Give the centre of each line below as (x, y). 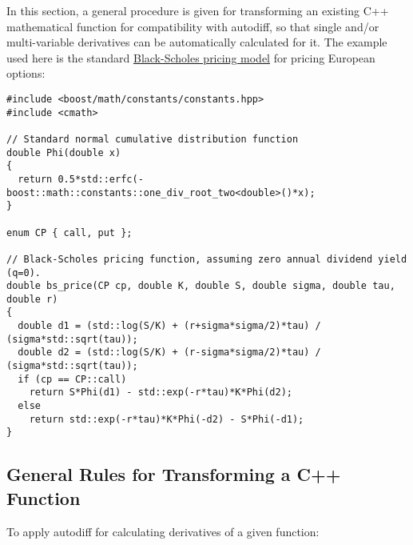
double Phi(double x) (64, 152)
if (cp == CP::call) (72, 379)
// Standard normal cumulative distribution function (153, 139)
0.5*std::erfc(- (101, 179)
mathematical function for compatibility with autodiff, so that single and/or (193, 26)
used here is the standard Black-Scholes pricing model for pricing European (191, 57)
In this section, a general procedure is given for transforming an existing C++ (198, 10)
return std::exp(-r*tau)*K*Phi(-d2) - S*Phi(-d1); (167, 419)
